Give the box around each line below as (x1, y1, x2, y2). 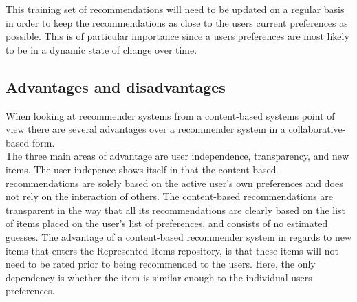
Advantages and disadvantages (6, 76, 226, 97)
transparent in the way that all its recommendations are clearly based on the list (6, 202, 346, 217)
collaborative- (288, 122, 346, 136)
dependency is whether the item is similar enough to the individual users (6, 270, 312, 284)
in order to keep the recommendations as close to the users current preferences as (6, 15, 348, 30)
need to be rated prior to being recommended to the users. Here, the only (6, 257, 316, 271)
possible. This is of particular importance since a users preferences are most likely (6, 29, 349, 43)
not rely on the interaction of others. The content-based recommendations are (6, 189, 334, 204)
